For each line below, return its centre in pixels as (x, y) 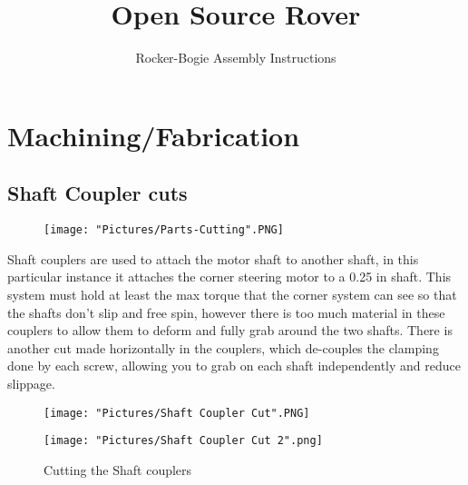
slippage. (31, 383)
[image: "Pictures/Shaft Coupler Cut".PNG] (177, 413)
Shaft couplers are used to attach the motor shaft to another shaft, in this (213, 258)
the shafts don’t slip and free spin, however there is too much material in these (226, 312)
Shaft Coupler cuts (97, 193)
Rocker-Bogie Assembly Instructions (236, 58)
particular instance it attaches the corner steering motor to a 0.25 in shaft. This (229, 277)
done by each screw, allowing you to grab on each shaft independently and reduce (234, 366)
